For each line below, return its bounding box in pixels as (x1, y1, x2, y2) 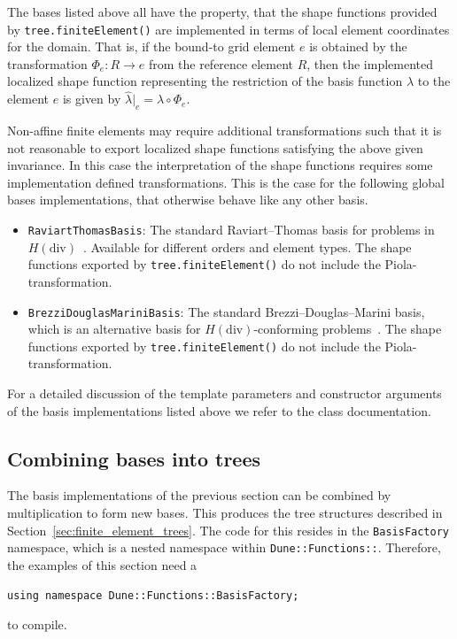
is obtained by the (309, 37, 407, 56)
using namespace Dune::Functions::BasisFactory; (7, 589, 299, 602)
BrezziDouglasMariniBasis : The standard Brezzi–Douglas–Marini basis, (27, 302, 425, 320)
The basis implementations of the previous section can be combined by (7, 486, 391, 504)
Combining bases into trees (7, 444, 261, 472)
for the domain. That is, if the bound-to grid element (7, 37, 296, 56)
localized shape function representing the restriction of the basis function (7, 72, 403, 90)
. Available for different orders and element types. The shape (82, 237, 412, 256)
